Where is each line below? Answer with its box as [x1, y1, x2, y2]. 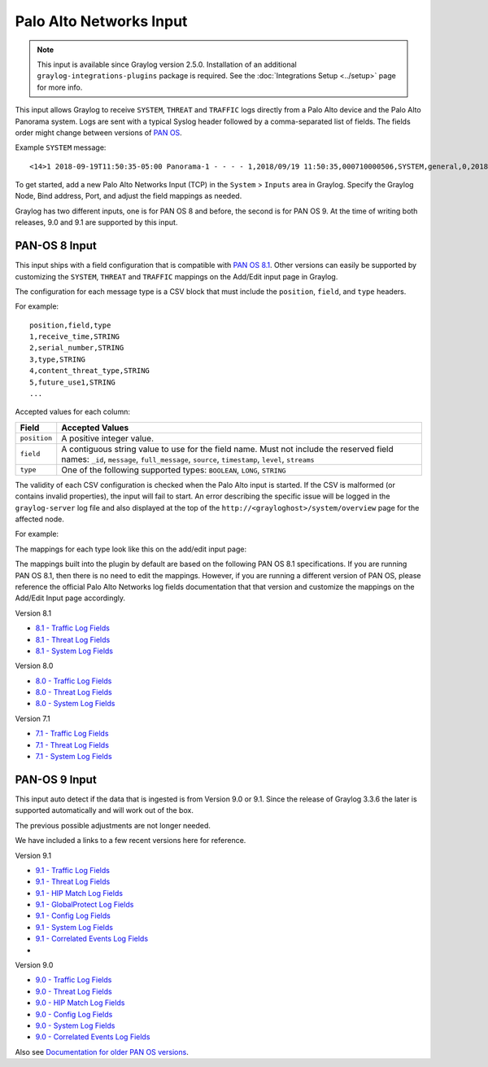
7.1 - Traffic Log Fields [35, 729, 109, 739]
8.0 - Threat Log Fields [35, 687, 113, 697]
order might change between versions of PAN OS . [15, 127, 182, 138]
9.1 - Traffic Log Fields [35, 865, 110, 875]
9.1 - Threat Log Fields [35, 876, 111, 887]
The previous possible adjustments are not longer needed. [15, 820, 211, 830]
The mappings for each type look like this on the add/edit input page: [15, 544, 247, 554]
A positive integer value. [61, 433, 155, 444]
